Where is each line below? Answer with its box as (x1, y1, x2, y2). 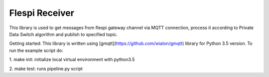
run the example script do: (9, 47, 63, 53)
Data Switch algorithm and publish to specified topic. (9, 31, 118, 37)
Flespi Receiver (9, 7, 75, 18)
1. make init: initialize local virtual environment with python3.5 (9, 57, 135, 63)
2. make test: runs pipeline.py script (9, 66, 83, 72)
